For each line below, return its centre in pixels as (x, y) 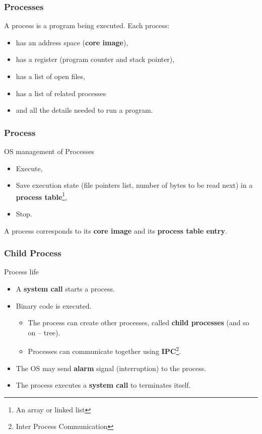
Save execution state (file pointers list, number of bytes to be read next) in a (134, 185)
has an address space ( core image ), (72, 42)
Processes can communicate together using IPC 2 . (105, 350)
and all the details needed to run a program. (84, 110)
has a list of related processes (61, 93)
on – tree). (44, 332)
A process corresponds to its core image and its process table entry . (116, 230)
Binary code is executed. (54, 305)
